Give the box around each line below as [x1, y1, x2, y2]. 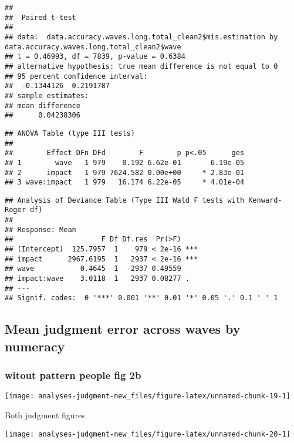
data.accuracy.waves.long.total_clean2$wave [5, 42, 181, 51]
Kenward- [248, 196, 282, 204]
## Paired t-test [5, 13, 76, 22]
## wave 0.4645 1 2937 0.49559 [5, 264, 181, 273]
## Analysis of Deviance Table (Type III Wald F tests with [5, 196, 245, 204]
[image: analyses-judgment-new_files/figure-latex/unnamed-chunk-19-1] [5, 392, 290, 401]
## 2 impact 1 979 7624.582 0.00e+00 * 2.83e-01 [5, 168, 245, 177]
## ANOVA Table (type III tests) [5, 129, 135, 137]
